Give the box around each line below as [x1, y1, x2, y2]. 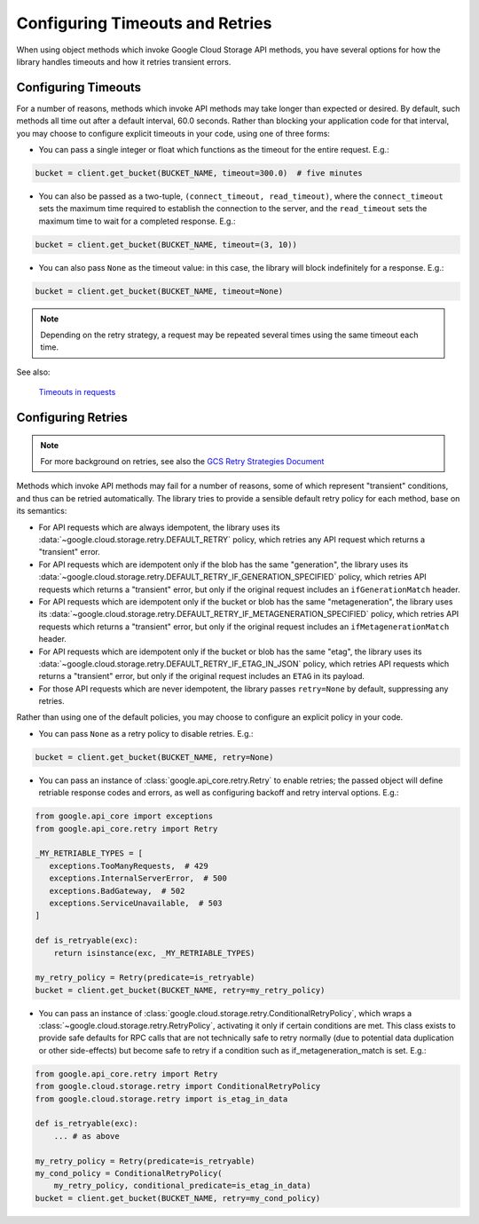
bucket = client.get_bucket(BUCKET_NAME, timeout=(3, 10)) [35, 240, 297, 249]
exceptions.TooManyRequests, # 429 [49, 861, 208, 871]
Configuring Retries [16, 410, 129, 425]
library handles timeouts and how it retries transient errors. [16, 56, 232, 67]
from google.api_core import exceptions [35, 811, 213, 821]
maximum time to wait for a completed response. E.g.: [38, 216, 236, 226]
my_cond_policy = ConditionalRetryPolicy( [35, 1168, 223, 1178]
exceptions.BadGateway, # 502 [49, 886, 185, 896]
